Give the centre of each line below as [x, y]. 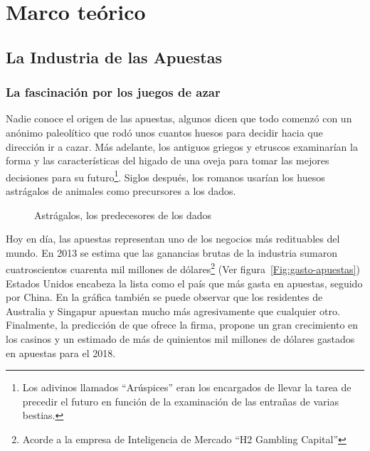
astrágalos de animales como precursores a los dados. [121, 191]
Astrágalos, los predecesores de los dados [123, 214]
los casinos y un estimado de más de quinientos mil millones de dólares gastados [180, 339]
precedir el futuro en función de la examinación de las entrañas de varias [180, 401]
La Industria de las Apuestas [114, 57]
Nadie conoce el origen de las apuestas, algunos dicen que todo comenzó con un [179, 118]
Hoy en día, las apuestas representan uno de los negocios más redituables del [173, 239]
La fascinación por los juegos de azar [113, 92]
